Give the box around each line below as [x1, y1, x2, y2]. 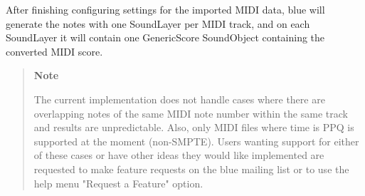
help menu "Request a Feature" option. [33, 175, 203, 190]
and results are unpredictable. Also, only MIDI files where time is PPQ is [33, 120, 354, 135]
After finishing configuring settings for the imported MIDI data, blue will [6, 2, 325, 16]
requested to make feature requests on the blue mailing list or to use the [33, 161, 349, 176]
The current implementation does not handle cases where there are [33, 91, 325, 106]
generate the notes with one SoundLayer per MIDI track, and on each [6, 16, 310, 31]
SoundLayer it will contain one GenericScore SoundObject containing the [6, 30, 325, 45]
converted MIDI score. [6, 43, 103, 58]
